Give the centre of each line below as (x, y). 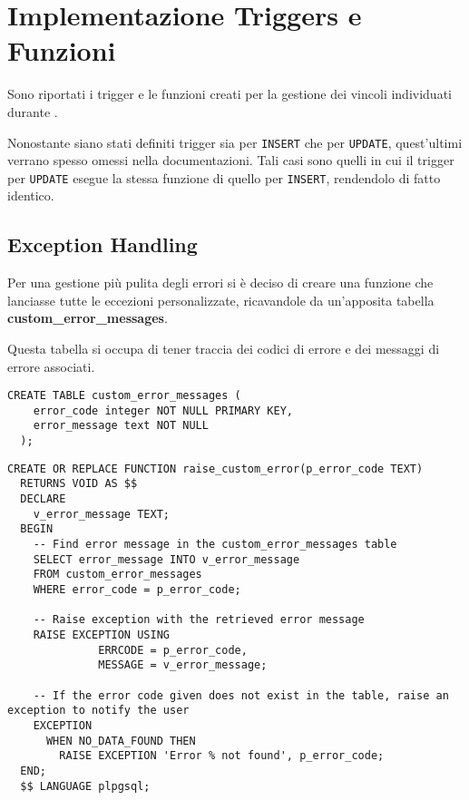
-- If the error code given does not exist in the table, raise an (241, 695)
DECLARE (43, 499)
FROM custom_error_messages (117, 575)
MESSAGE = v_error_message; (183, 665)
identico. (31, 195)
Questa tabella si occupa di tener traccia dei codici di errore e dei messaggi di (224, 348)
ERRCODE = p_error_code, (173, 650)
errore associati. (51, 366)
